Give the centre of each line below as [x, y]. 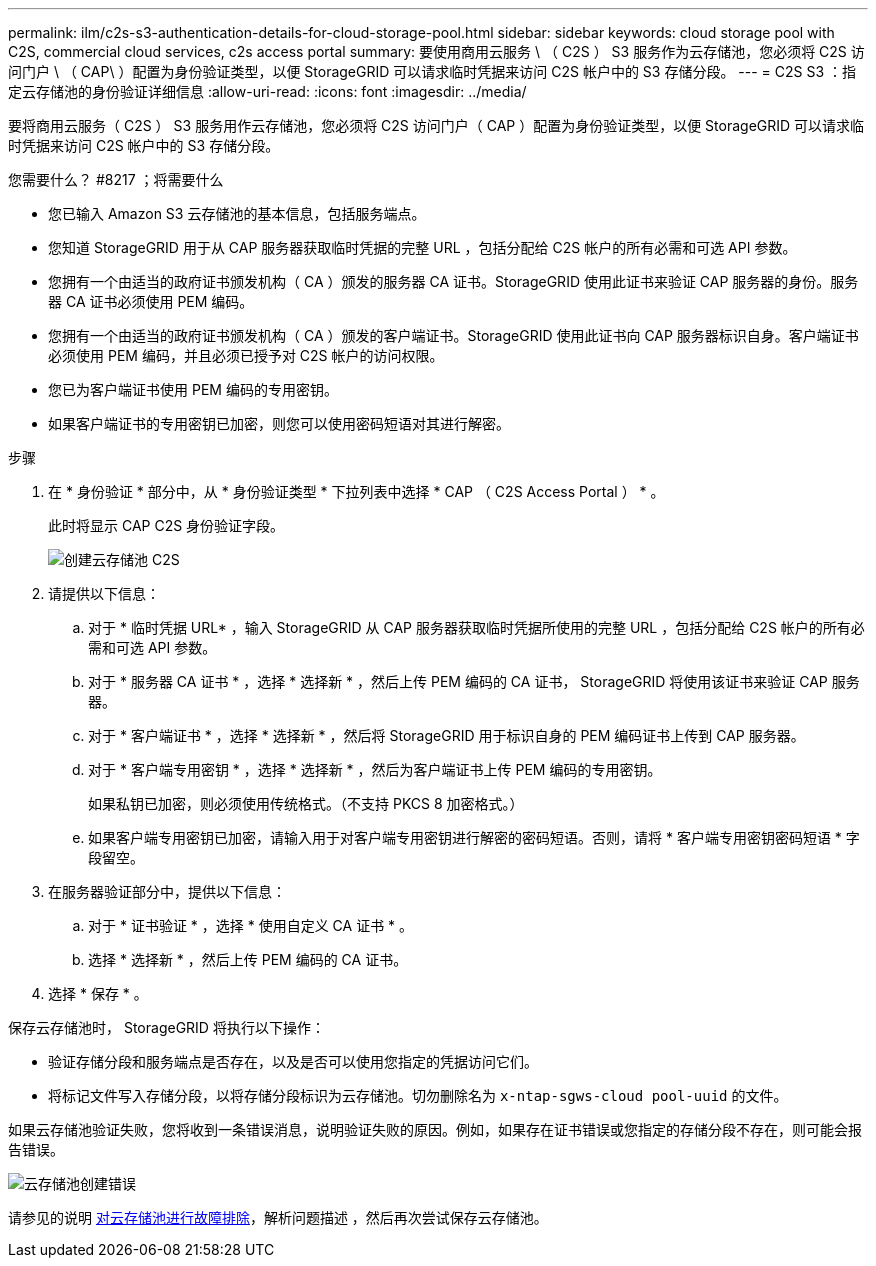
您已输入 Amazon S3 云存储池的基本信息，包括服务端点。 [237, 213]
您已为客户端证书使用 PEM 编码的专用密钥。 [193, 389]
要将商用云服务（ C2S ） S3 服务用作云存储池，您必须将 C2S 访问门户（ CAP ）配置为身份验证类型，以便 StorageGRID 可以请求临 [436, 125]
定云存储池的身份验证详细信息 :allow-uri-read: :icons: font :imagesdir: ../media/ [267, 91]
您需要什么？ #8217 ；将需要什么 [116, 179]
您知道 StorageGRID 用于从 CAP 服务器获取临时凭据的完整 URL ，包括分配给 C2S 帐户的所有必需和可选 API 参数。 [422, 247]
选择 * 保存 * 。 [98, 993]
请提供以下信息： [104, 593]
